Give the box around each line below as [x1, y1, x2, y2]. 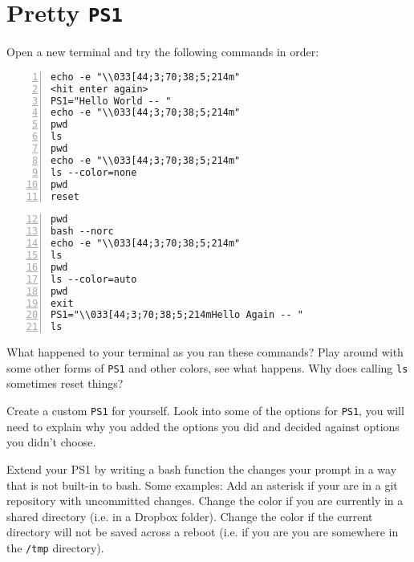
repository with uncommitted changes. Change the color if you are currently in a [6, 492, 404, 509]
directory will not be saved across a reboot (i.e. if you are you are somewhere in [6, 523, 399, 540]
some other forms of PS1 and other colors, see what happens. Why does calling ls [6, 359, 408, 376]
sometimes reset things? [6, 375, 124, 392]
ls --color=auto [51, 273, 137, 285]
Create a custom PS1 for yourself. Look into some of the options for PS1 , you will [6, 402, 404, 419]
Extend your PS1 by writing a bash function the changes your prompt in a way [6, 460, 397, 477]
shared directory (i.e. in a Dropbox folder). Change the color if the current [6, 507, 373, 524]
